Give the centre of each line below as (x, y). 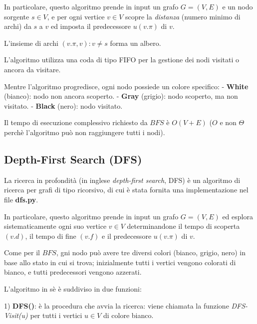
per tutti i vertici (56, 315)
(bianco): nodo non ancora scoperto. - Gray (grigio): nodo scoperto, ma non (121, 96)
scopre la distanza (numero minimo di (183, 16)
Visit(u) (16, 315)
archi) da (18, 26)
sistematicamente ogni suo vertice (55, 226)
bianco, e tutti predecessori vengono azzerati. (73, 272)
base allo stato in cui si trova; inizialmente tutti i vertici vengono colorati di (120, 262)
